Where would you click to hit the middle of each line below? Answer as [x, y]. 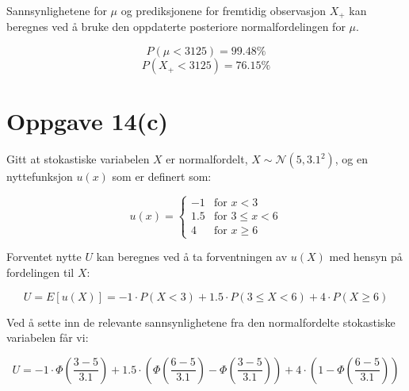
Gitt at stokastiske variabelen [78, 159]
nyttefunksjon [40, 176]
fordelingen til [40, 272]
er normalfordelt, [207, 159]
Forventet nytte [44, 257]
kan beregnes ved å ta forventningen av [192, 257]
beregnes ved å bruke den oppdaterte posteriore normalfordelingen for [176, 27]
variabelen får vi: [48, 337]
